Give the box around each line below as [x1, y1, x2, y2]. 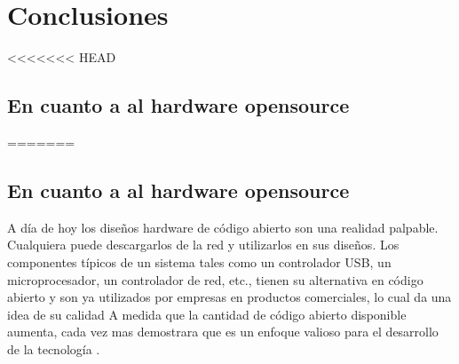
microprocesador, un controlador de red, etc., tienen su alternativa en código [7, 270, 423, 289]
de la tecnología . [7, 339, 100, 358]
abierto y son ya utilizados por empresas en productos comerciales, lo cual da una [7, 288, 452, 306]
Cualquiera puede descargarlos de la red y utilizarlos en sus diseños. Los [7, 235, 400, 254]
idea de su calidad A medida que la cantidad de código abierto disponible [7, 305, 407, 323]
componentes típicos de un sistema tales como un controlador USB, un [7, 252, 392, 271]
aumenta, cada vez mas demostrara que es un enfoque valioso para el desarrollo [7, 322, 439, 341]
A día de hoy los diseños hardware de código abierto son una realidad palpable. [7, 218, 439, 236]
